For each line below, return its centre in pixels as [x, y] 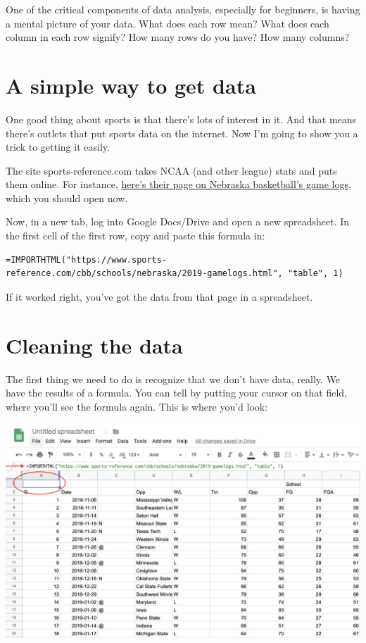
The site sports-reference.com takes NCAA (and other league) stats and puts [171, 170]
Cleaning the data [94, 345]
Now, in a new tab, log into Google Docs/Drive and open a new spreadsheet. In [178, 221]
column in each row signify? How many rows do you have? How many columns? [178, 37]
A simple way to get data [131, 85]
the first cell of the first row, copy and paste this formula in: [135, 236]
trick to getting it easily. [58, 147]
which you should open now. [67, 198]
